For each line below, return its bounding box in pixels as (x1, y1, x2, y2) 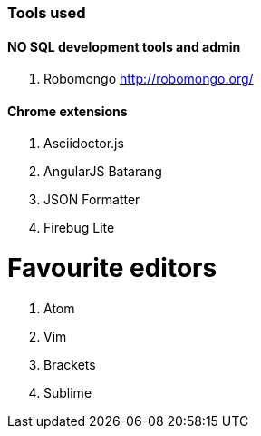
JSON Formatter (43, 192, 140, 208)
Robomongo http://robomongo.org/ (43, 71, 254, 87)
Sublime (43, 384, 92, 401)
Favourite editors (7, 253, 217, 284)
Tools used (7, 4, 86, 22)
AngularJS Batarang (43, 163, 162, 180)
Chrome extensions (7, 103, 128, 119)
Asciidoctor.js (43, 135, 124, 152)
